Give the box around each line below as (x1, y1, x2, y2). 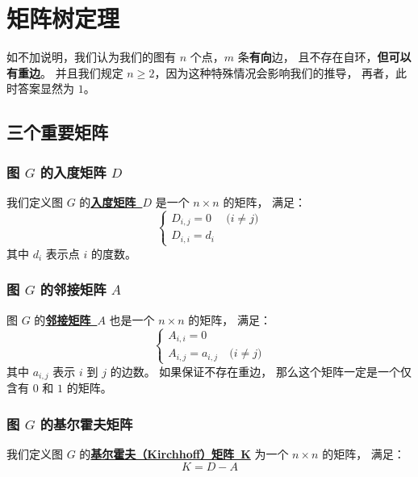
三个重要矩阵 (6, 119, 108, 144)
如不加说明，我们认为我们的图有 (6, 48, 176, 65)
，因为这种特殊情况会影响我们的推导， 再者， (154, 64, 396, 81)
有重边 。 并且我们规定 (6, 64, 123, 81)
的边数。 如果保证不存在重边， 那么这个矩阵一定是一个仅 (110, 362, 412, 379)
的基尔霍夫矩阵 (40, 413, 133, 433)
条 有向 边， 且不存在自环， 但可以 (237, 48, 412, 65)
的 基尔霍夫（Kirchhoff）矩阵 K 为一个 (79, 446, 289, 462)
